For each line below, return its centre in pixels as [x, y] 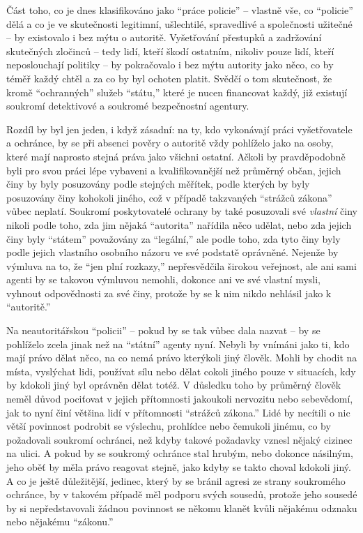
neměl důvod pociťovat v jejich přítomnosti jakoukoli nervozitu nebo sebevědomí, [180, 399]
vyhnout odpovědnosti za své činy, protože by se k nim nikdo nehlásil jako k [169, 293]
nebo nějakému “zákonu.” [60, 521]
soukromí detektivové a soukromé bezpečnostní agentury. [128, 106]
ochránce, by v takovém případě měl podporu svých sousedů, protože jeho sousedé [182, 494]
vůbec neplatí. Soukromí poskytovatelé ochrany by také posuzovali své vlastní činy [182, 211]
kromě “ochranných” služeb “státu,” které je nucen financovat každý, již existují [177, 92]
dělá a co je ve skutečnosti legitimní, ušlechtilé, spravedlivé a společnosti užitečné [179, 23]
